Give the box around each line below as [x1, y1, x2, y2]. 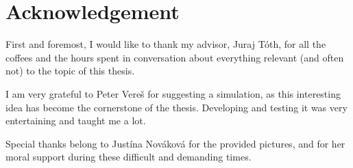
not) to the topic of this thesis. [5, 64, 135, 78]
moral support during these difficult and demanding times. [5, 150, 252, 164]
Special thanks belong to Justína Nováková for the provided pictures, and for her [5, 136, 345, 150]
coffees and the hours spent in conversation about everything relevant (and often [5, 50, 344, 64]
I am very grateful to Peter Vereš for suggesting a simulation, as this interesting [5, 86, 341, 100]
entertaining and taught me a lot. [5, 113, 146, 128]
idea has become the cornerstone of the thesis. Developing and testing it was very [5, 100, 348, 114]
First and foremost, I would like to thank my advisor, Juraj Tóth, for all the [5, 37, 326, 51]
